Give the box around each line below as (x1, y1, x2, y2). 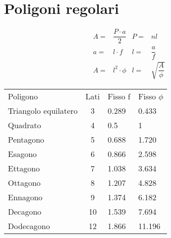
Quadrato (8, 119, 41, 131)
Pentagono (8, 133, 45, 145)
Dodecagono (8, 220, 50, 232)
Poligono (8, 90, 38, 102)
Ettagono (8, 162, 40, 174)
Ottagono (8, 176, 41, 188)
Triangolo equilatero (8, 104, 78, 116)
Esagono (8, 148, 37, 159)
